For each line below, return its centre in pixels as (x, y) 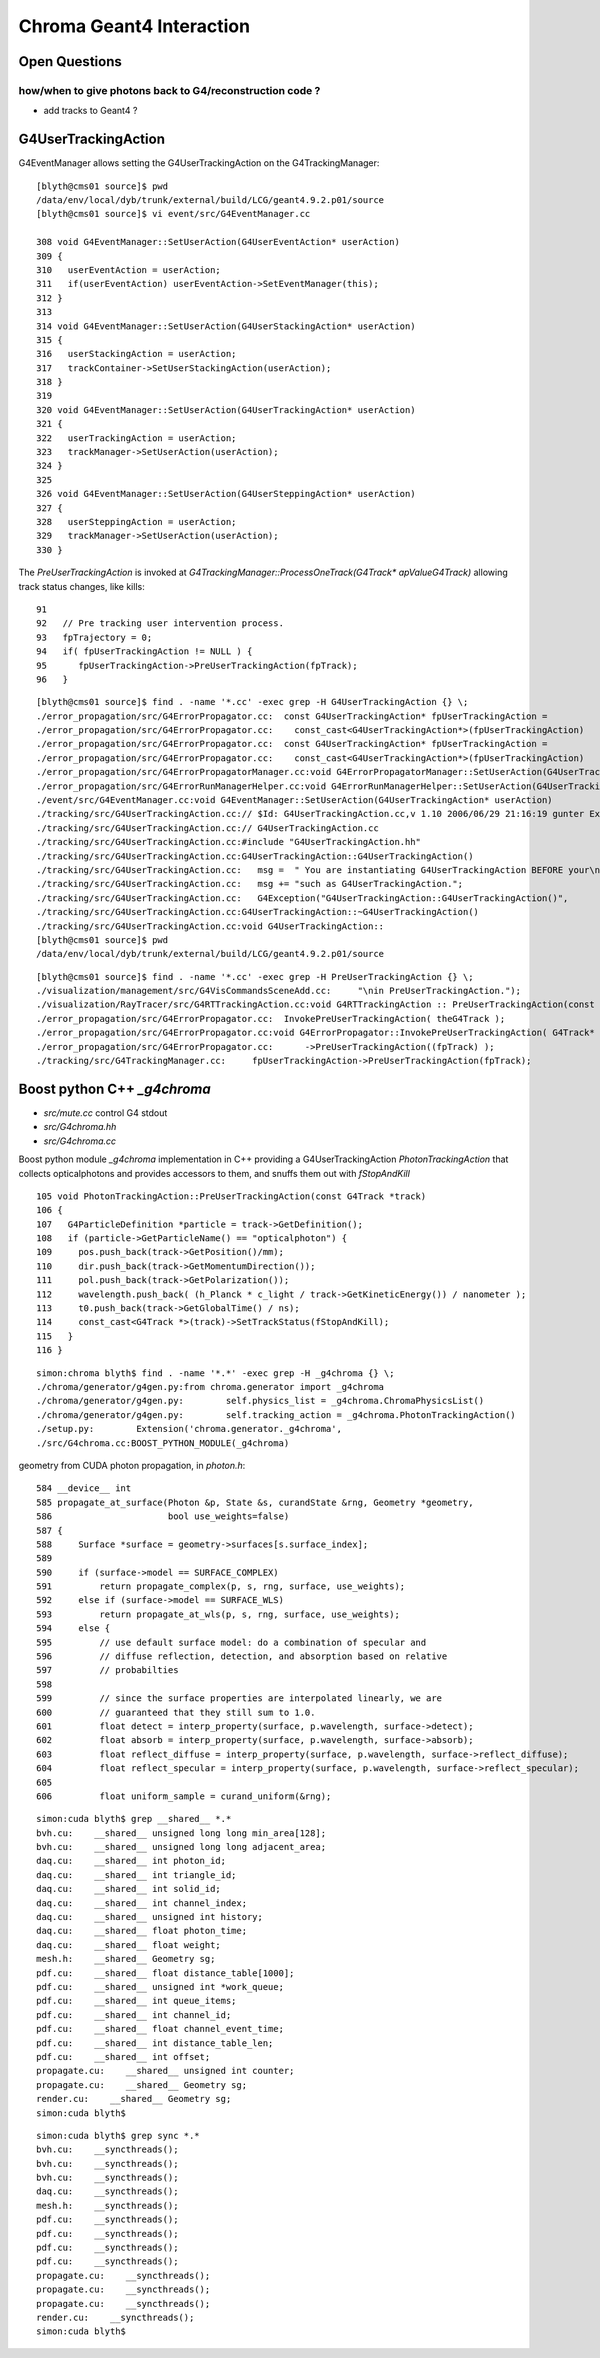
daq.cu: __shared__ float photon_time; (142, 1931)
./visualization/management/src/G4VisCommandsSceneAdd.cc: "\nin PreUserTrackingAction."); (279, 991)
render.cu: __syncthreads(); (115, 2317)
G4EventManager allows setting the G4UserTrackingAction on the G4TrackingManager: (199, 163)
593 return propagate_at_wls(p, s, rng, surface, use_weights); (218, 1614)
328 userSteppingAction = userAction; (136, 521)
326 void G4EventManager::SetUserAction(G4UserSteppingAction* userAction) (226, 494)
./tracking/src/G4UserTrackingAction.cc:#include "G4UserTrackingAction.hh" (229, 842)
